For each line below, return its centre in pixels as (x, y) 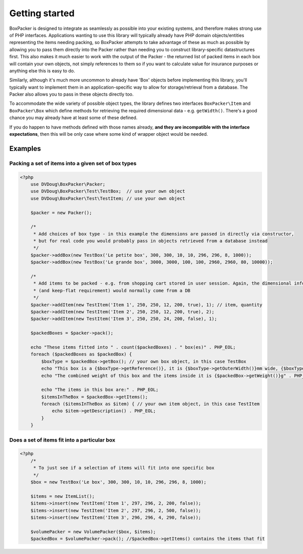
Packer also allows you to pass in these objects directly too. (71, 94)
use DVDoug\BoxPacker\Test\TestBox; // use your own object (108, 191)
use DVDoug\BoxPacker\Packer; (68, 184)
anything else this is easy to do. (42, 70)
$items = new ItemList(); (63, 496)
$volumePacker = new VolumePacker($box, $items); (93, 531)
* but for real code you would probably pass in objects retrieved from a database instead (150, 241)
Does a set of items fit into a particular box (62, 440)
